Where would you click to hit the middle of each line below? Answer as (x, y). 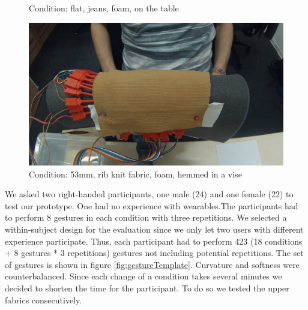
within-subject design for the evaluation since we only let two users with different (154, 229)
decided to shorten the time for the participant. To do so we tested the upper (147, 288)
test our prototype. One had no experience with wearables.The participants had (152, 205)
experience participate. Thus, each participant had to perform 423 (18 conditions (154, 241)
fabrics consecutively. (44, 300)
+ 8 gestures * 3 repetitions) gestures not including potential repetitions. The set (154, 253)
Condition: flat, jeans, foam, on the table (104, 8)
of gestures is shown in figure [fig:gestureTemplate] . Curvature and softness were (152, 264)
